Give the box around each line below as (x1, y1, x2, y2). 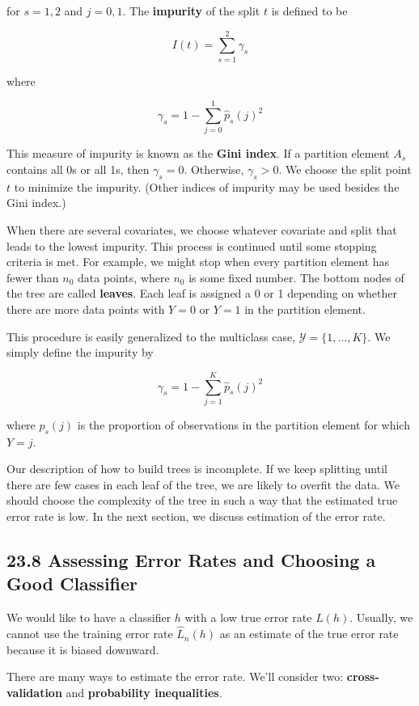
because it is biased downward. (6, 640, 159, 657)
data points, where (78, 268, 170, 285)
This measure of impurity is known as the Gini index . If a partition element (6, 145, 390, 162)
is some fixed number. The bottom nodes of (188, 268, 404, 285)
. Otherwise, (184, 161, 244, 178)
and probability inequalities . (66, 683, 222, 700)
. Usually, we (349, 609, 413, 626)
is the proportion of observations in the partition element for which (77, 416, 410, 433)
